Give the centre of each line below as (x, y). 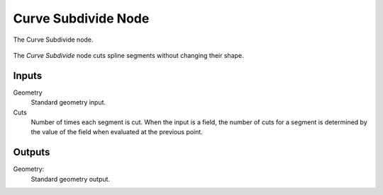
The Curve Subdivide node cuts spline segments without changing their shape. (128, 55)
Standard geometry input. (68, 102)
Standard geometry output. (70, 179)
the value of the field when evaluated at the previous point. (117, 132)
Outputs (32, 152)
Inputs (28, 75)
